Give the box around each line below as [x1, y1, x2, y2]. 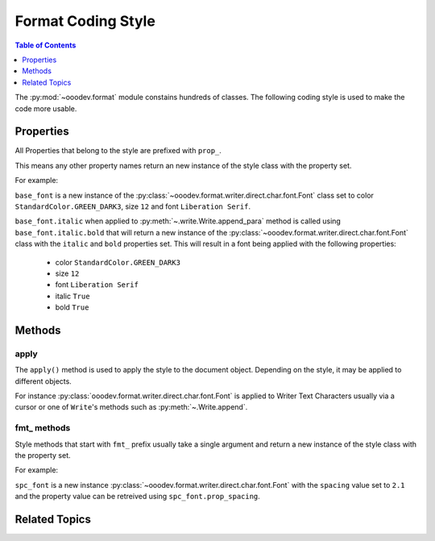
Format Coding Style [14, 12, 156, 30]
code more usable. [14, 103, 77, 113]
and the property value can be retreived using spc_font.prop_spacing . [14, 492, 261, 501]
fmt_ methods [14, 422, 71, 434]
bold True [55, 302, 89, 312]
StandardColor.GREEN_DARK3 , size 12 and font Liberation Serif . [14, 202, 251, 211]
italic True [55, 291, 90, 301]
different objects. [14, 376, 72, 386]
